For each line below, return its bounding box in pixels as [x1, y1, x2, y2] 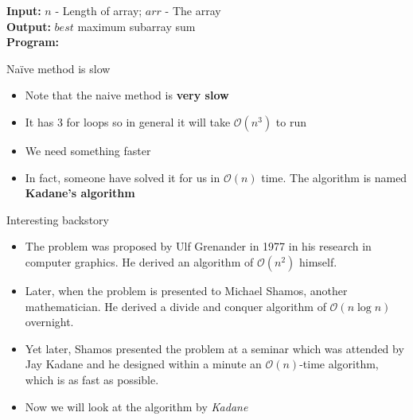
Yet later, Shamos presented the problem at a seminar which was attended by [25, 340, 404, 356]
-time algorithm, [299, 356, 379, 372]
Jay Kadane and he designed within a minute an [25, 356, 262, 372]
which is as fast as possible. [25, 371, 159, 387]
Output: [6, 17, 51, 34]
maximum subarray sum [77, 17, 196, 34]
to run [275, 113, 306, 130]
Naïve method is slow [6, 60, 111, 76]
